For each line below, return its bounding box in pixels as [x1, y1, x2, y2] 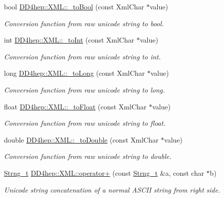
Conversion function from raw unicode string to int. [4, 51, 161, 61]
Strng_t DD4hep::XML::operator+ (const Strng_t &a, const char [4, 167, 204, 178]
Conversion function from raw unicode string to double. [4, 151, 172, 161]
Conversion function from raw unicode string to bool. [4, 18, 164, 28]
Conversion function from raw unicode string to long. [4, 84, 165, 95]
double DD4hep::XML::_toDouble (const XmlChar [4, 134, 159, 145]
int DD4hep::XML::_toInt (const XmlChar [4, 35, 134, 45]
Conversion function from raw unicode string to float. [4, 118, 166, 128]
